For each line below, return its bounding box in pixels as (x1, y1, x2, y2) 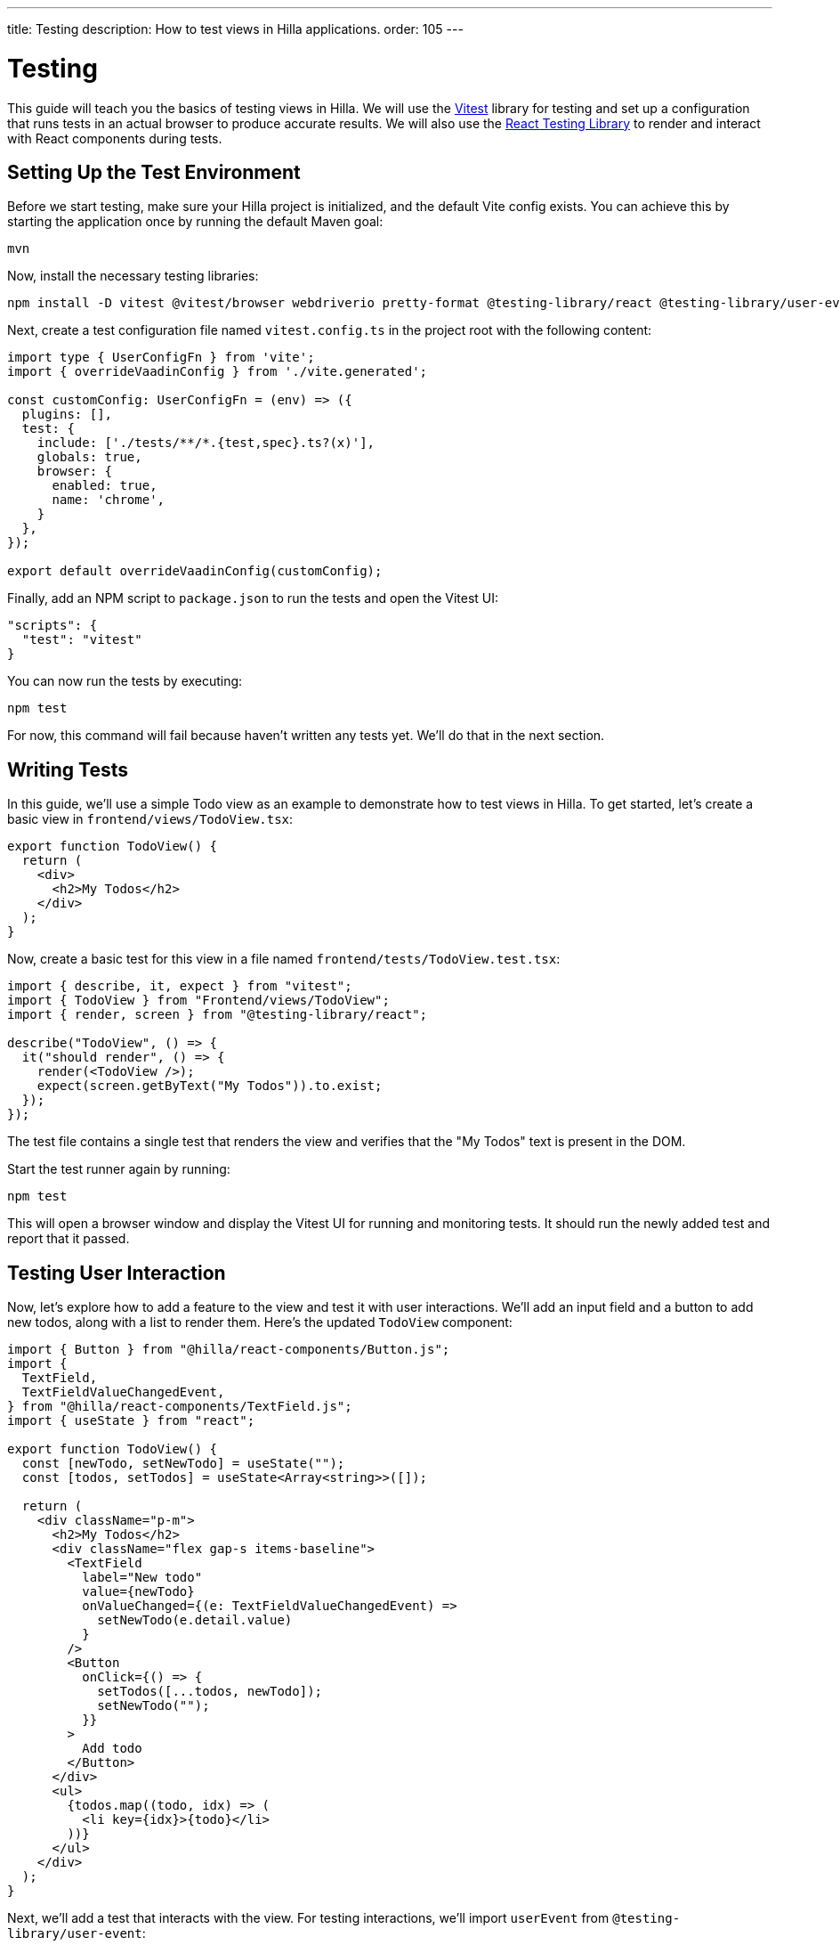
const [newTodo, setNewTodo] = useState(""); (21, 1456, 345, 1471)
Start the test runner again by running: (7, 1161, 230, 1177)
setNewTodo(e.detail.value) (97, 1613, 293, 1628)
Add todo (82, 1741, 142, 1756)
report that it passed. (7, 1231, 130, 1247)
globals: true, (36, 450, 142, 465)
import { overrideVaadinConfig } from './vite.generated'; (7, 364, 428, 379)
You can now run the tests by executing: (7, 673, 243, 689)
